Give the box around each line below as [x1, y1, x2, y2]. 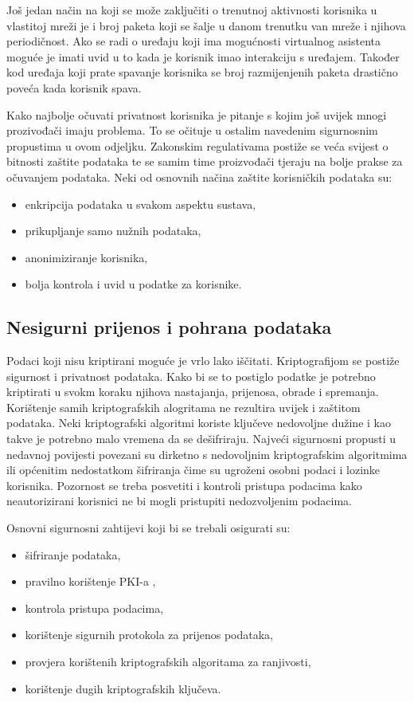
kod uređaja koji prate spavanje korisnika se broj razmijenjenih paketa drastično [6, 64, 398, 80]
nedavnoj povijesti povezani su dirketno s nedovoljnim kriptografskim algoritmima [6, 445, 408, 462]
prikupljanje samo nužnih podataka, [25, 222, 201, 239]
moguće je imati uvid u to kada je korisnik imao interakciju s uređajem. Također [6, 48, 400, 65]
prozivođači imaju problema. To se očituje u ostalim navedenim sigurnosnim [6, 122, 378, 139]
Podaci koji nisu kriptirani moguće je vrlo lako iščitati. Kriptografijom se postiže [6, 352, 400, 369]
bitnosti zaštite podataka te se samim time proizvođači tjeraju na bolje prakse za [6, 153, 403, 170]
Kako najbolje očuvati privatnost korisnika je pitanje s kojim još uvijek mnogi [6, 106, 387, 123]
